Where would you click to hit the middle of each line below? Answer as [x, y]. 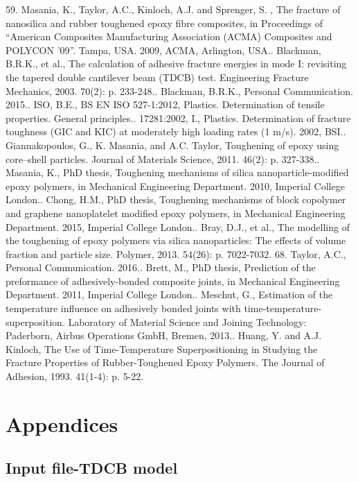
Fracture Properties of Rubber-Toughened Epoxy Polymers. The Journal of [165, 362]
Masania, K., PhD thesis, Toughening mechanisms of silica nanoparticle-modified [177, 172]
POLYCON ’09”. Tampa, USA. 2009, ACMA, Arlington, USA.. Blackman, [163, 50]
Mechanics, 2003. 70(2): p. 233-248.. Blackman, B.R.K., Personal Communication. [179, 91]
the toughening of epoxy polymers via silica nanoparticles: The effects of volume [176, 240]
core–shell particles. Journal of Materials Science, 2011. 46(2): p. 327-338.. [163, 158]
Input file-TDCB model [92, 468]
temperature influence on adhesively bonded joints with [123, 308]
